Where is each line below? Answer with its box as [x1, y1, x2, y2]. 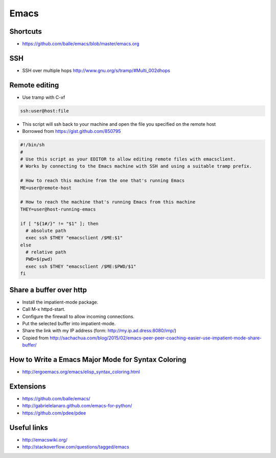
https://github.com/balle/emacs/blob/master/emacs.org [22, 41, 140, 47]
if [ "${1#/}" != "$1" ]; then [20, 220, 99, 226]
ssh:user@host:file [20, 108, 69, 113]
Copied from [22, 335, 49, 341]
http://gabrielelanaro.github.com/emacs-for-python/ [22, 403, 132, 409]
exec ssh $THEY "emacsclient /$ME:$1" [26, 235, 123, 241]
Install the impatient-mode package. [22, 299, 99, 305]
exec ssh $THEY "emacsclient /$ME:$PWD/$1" [26, 263, 136, 269]
